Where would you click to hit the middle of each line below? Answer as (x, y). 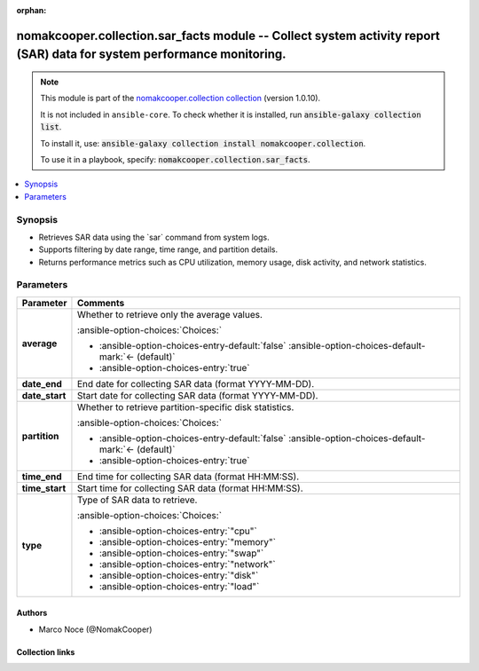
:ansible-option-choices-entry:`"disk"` (179, 575)
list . (51, 127)
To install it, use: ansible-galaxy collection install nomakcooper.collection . (203, 143)
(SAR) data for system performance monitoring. (152, 55)
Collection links (46, 651)
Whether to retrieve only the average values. (170, 314)
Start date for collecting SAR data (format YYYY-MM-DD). (197, 395)
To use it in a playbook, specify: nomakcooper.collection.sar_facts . (175, 159)
